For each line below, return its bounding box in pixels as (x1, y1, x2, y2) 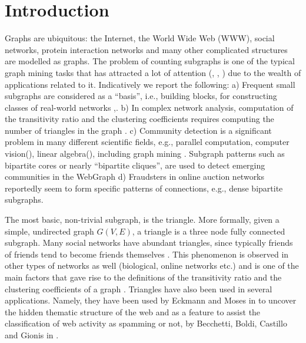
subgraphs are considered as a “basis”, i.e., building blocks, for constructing (5, 90, 277, 102)
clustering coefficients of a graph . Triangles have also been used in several (5, 282, 272, 295)
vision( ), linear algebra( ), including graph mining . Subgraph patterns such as (5, 147, 285, 160)
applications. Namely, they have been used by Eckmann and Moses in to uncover (5, 294, 297, 306)
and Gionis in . (5, 328, 59, 341)
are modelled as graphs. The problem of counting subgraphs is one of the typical (5, 55, 295, 67)
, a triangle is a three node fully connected (132, 225, 285, 237)
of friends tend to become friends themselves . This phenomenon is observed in (5, 248, 289, 260)
